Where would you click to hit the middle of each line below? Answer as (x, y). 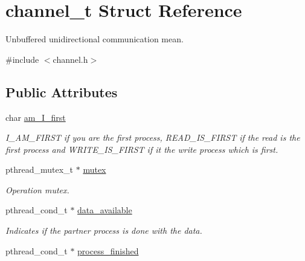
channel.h (70, 59)
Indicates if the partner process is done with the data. (104, 230)
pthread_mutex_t (40, 169)
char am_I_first (36, 117)
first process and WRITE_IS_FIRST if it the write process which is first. (142, 149)
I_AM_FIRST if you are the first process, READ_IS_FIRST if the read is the (153, 137)
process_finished (108, 250)
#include (22, 59)
